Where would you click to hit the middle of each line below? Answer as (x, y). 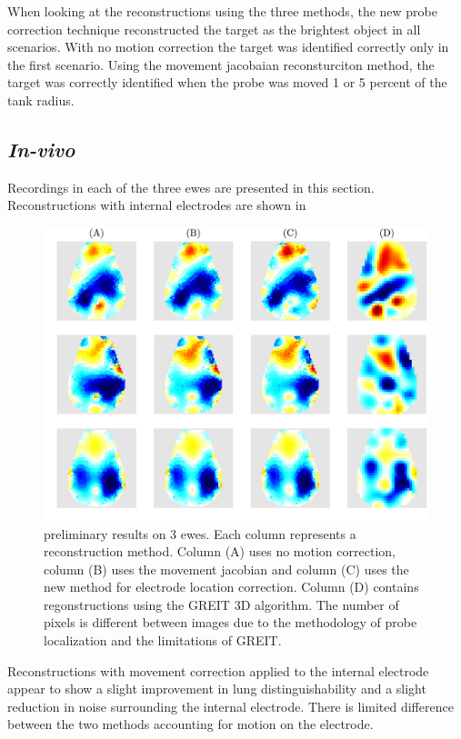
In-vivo (41, 149)
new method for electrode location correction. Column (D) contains (231, 587)
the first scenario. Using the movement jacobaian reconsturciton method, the (221, 64)
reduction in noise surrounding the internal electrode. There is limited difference (230, 706)
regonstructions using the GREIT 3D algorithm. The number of (221, 604)
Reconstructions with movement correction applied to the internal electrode (218, 670)
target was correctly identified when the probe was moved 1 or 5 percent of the (227, 82)
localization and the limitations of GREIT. (163, 640)
